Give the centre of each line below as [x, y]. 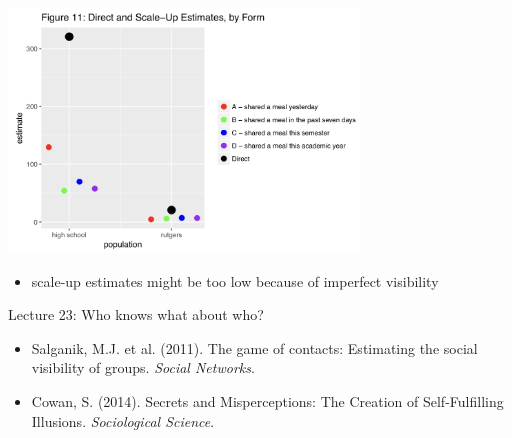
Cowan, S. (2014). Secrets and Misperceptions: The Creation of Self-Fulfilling [267, 400]
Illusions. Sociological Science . [123, 420]
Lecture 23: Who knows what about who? [136, 314]
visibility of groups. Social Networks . [143, 367]
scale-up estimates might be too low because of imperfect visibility [235, 280]
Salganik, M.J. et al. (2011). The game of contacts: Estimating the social [254, 347]
